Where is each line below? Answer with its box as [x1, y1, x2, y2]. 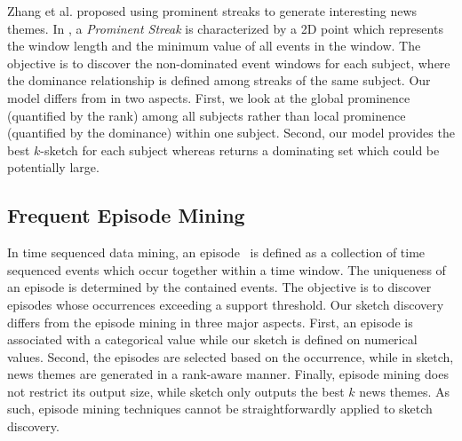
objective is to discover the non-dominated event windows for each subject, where [7, 53, 450, 72]
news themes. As [359, 382, 450, 400]
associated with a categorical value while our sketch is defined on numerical [7, 330, 418, 349]
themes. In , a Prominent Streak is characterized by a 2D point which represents [7, 19, 443, 37]
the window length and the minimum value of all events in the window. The [7, 36, 421, 55]
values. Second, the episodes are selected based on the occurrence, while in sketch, [7, 347, 454, 366]
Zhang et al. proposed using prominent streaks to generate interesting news [7, 2, 418, 20]
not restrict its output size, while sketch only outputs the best [7, 382, 345, 400]
